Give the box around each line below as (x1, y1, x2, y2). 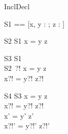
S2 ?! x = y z (4, 63, 47, 73)
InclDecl (4, 1, 30, 11)
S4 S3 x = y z (4, 90, 48, 101)
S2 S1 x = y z (4, 35, 48, 46)
